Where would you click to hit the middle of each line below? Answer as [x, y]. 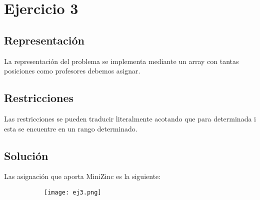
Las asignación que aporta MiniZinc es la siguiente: [82, 176]
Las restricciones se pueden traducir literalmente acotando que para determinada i [130, 118]
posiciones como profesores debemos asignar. [72, 71]
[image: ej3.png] [73, 192]
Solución [26, 155]
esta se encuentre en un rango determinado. [71, 128]
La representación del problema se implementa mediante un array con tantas [121, 61]
